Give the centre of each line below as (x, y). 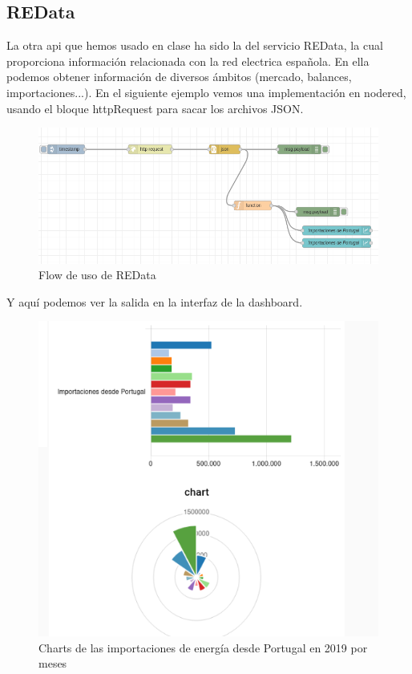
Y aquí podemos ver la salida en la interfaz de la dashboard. (155, 301)
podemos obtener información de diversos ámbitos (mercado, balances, (179, 77)
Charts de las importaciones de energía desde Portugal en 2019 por (203, 647)
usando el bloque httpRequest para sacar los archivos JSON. (155, 108)
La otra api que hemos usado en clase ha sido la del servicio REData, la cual (195, 45)
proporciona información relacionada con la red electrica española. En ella (188, 61)
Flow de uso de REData (97, 275)
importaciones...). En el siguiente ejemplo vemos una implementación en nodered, (206, 92)
